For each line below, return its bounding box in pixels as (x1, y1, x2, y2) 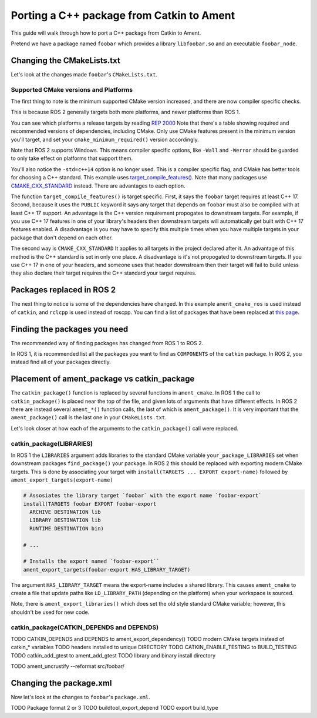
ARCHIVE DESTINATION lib (29, 509, 101, 515)
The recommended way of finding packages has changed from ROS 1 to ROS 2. (11, 339, 204, 346)
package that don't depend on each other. (11, 234, 113, 241)
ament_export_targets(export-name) (11, 477, 114, 483)
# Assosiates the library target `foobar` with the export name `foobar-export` (23, 492, 262, 499)
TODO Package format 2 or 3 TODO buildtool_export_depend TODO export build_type (11, 704, 218, 712)
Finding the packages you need (11, 324, 129, 334)
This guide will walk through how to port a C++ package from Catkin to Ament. (11, 29, 201, 36)
